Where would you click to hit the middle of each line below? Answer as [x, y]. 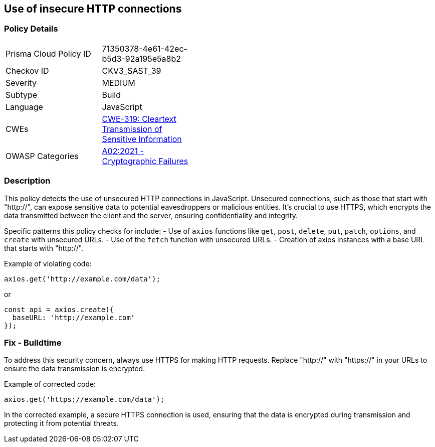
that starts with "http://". [44, 248]
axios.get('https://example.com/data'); [84, 400]
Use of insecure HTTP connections [93, 9]
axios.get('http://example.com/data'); [82, 279]
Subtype [22, 95]
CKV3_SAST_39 [132, 70]
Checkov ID [27, 70]
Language [24, 107]
